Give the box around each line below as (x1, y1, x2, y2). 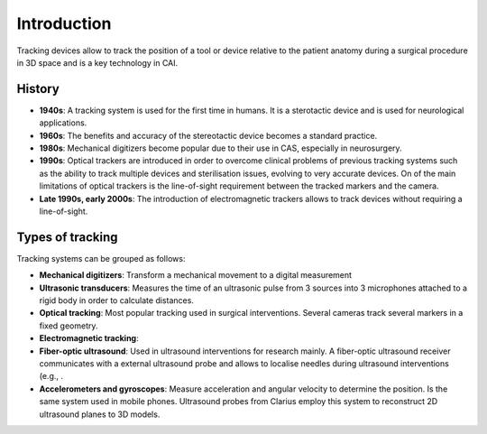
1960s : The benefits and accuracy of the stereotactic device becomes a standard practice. (39, 130, 378, 141)
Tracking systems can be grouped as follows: (16, 253, 186, 263)
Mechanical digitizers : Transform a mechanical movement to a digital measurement (39, 270, 352, 281)
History (16, 81, 60, 97)
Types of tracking (16, 229, 118, 245)
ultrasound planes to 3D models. (39, 409, 161, 420)
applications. (39, 117, 87, 128)
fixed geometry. (39, 320, 98, 331)
